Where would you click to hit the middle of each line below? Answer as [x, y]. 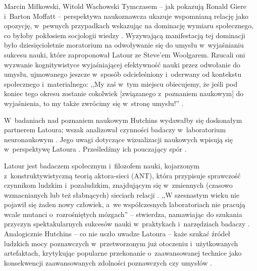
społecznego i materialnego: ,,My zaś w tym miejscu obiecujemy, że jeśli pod [121, 83]
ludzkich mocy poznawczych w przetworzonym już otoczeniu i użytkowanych [121, 243]
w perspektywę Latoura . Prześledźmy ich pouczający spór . [95, 149]
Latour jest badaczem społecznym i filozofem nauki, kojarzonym [102, 165]
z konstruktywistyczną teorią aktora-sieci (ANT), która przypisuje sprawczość [122, 175]
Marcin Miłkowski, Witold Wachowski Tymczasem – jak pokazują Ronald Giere [125, 6]
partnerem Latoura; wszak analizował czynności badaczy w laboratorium [115, 130]
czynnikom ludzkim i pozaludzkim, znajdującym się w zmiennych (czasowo [118, 185]
